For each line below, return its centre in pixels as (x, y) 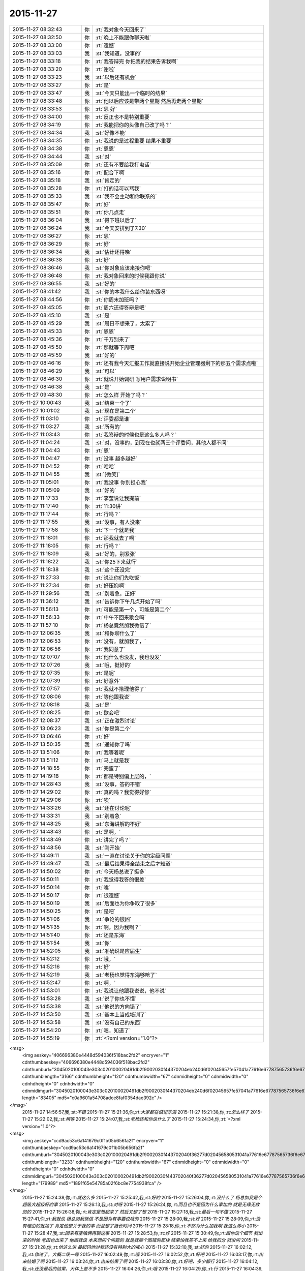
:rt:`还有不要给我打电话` (123, 164)
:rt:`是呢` (105, 673)
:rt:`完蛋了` (108, 768)
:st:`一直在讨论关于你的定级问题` (134, 856)
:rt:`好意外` (108, 681)
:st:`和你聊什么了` (116, 633)
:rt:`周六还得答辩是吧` (121, 308)
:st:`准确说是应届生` (118, 951)
